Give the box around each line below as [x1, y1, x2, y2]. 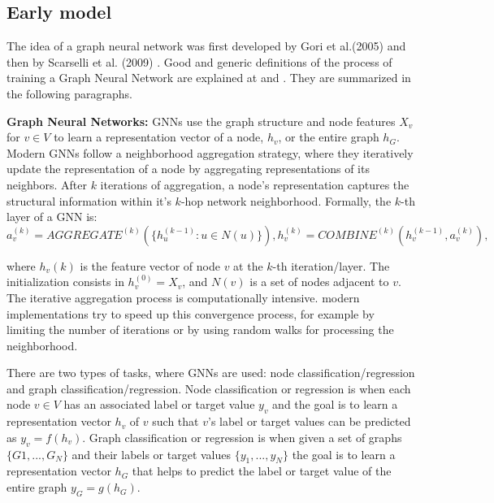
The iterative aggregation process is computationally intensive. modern [6, 288, 360, 306]
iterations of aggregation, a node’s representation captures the [100, 176, 409, 193]
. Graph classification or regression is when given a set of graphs [82, 428, 402, 445]
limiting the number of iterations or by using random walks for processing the [6, 321, 394, 338]
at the [233, 257, 263, 274]
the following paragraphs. [6, 85, 132, 102]
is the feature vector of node [80, 257, 220, 274]
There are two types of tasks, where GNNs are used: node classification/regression [6, 364, 415, 381]
